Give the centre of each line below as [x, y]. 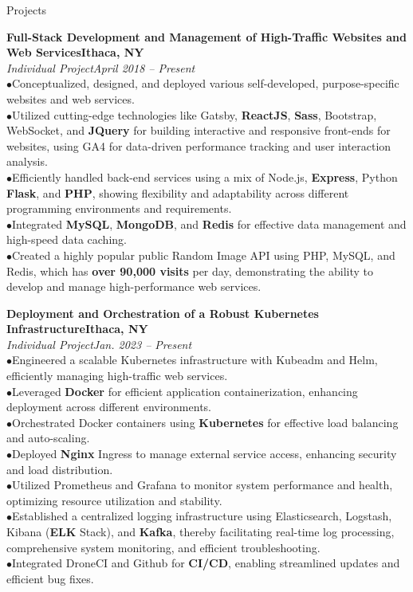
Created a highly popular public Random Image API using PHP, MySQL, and [204, 255]
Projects [27, 10]
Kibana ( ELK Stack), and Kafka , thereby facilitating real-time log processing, [201, 531]
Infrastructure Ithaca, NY [77, 329]
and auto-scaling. [48, 438]
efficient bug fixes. [50, 578]
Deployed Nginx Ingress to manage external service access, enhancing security [205, 454]
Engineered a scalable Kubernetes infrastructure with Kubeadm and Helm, [195, 360]
